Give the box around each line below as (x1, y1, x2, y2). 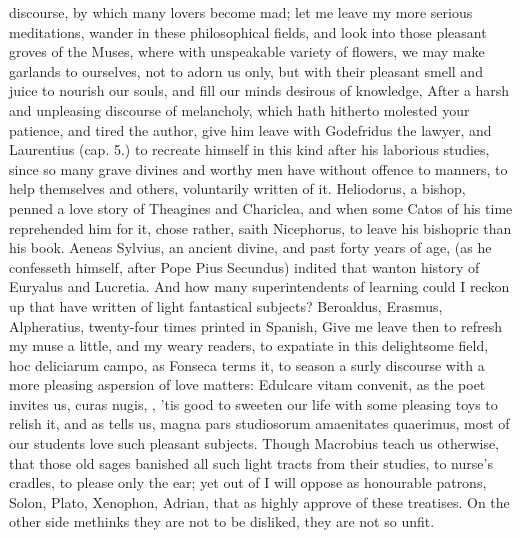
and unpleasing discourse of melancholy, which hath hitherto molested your (9, 99, 470, 120)
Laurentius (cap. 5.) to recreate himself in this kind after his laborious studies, (9, 139, 490, 160)
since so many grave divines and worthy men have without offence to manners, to (9, 158, 508, 179)
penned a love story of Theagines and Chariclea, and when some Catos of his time (9, 197, 513, 218)
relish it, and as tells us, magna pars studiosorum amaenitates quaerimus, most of (9, 413, 510, 434)
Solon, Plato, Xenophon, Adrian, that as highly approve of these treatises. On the (9, 491, 510, 512)
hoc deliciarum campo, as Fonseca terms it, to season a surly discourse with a (9, 354, 485, 375)
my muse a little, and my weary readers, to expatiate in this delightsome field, (9, 335, 489, 356)
